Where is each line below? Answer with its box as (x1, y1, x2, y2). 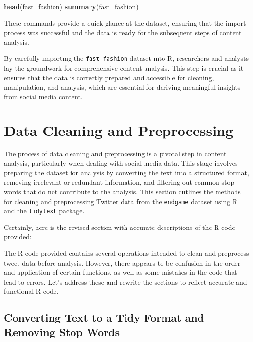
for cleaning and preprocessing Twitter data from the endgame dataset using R (4, 196, 238, 206)
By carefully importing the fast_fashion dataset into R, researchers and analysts (4, 53, 249, 63)
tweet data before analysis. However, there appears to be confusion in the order (4, 257, 241, 267)
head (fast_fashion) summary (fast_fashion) (4, 1, 139, 11)
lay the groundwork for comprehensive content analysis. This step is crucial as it (4, 63, 244, 73)
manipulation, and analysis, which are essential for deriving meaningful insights (4, 82, 241, 92)
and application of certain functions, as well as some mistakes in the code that (4, 267, 237, 277)
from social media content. (4, 91, 83, 101)
